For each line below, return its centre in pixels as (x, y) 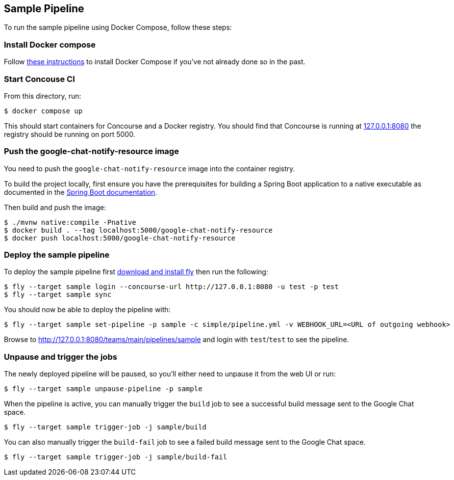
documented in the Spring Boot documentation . (81, 192)
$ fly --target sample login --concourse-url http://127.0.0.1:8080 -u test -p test (171, 287)
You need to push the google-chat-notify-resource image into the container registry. (150, 168)
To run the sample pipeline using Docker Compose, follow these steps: (118, 27)
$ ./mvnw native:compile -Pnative (70, 222)
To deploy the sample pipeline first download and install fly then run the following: (136, 272)
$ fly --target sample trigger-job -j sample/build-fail (116, 457)
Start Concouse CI (39, 79)
